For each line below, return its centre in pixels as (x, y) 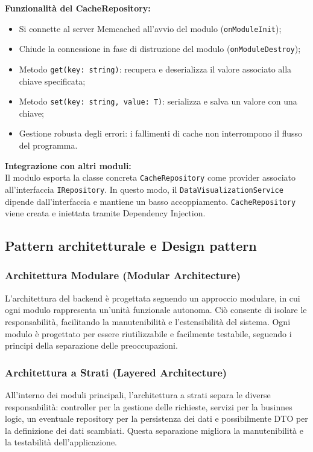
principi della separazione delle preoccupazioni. (91, 345)
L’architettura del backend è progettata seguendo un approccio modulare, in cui (153, 298)
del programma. (48, 145)
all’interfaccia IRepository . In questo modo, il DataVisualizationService (144, 189)
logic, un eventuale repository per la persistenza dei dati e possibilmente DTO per (156, 418)
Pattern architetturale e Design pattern (131, 246)
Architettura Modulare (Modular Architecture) (123, 275)
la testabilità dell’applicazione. (61, 442)
